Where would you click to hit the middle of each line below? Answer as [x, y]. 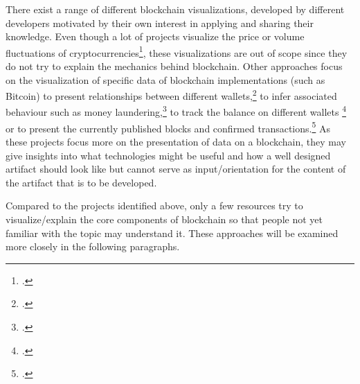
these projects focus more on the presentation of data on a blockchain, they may [176, 141]
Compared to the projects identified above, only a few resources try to [154, 206]
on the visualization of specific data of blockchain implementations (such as [165, 79]
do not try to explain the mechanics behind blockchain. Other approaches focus [174, 66]
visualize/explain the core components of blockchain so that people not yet [164, 219]
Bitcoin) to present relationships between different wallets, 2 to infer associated [171, 95]
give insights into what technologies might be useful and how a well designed [168, 155]
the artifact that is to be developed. [81, 182]
